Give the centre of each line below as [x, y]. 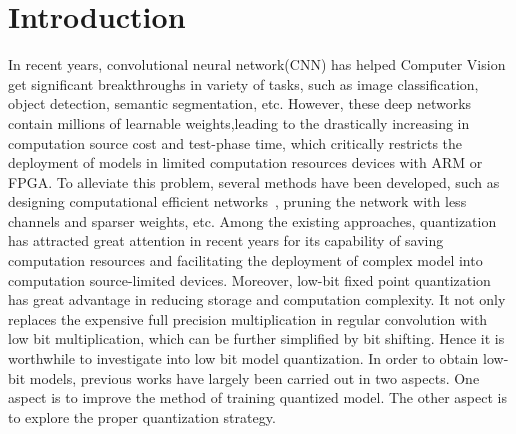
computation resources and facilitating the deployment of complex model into [245, 260]
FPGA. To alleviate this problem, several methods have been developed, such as [254, 181]
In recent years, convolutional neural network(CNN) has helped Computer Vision [257, 64]
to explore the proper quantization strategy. [142, 416]
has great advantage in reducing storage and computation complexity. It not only [257, 299]
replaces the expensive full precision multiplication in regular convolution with [248, 318]
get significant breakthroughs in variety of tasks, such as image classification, [243, 83]
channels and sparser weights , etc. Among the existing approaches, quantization [252, 220]
